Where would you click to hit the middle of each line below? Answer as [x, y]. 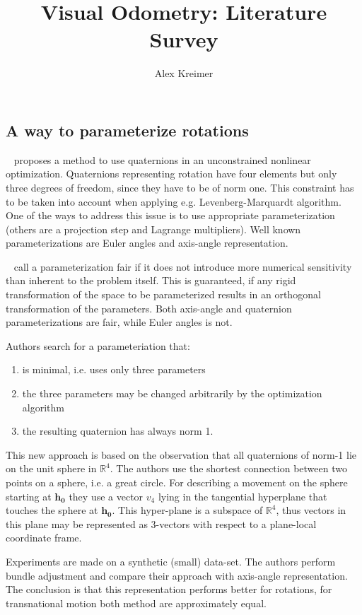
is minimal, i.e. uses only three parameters [114, 369]
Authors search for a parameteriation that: [98, 345]
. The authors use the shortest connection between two [228, 468]
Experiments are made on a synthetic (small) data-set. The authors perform [171, 561]
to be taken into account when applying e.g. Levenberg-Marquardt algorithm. [174, 201]
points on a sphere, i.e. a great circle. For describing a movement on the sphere [177, 482]
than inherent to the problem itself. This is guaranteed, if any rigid [151, 280]
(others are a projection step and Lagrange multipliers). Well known [153, 229]
